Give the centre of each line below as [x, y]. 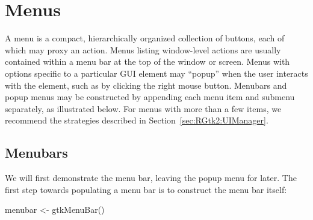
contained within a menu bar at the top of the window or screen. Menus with [147, 61]
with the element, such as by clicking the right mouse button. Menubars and [146, 85]
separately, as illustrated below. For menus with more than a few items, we [143, 108]
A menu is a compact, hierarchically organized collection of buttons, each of [145, 38]
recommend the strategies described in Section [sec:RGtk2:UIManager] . [137, 120]
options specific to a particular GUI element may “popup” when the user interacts [156, 73]
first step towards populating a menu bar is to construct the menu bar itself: [146, 189]
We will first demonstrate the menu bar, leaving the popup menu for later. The [151, 178]
